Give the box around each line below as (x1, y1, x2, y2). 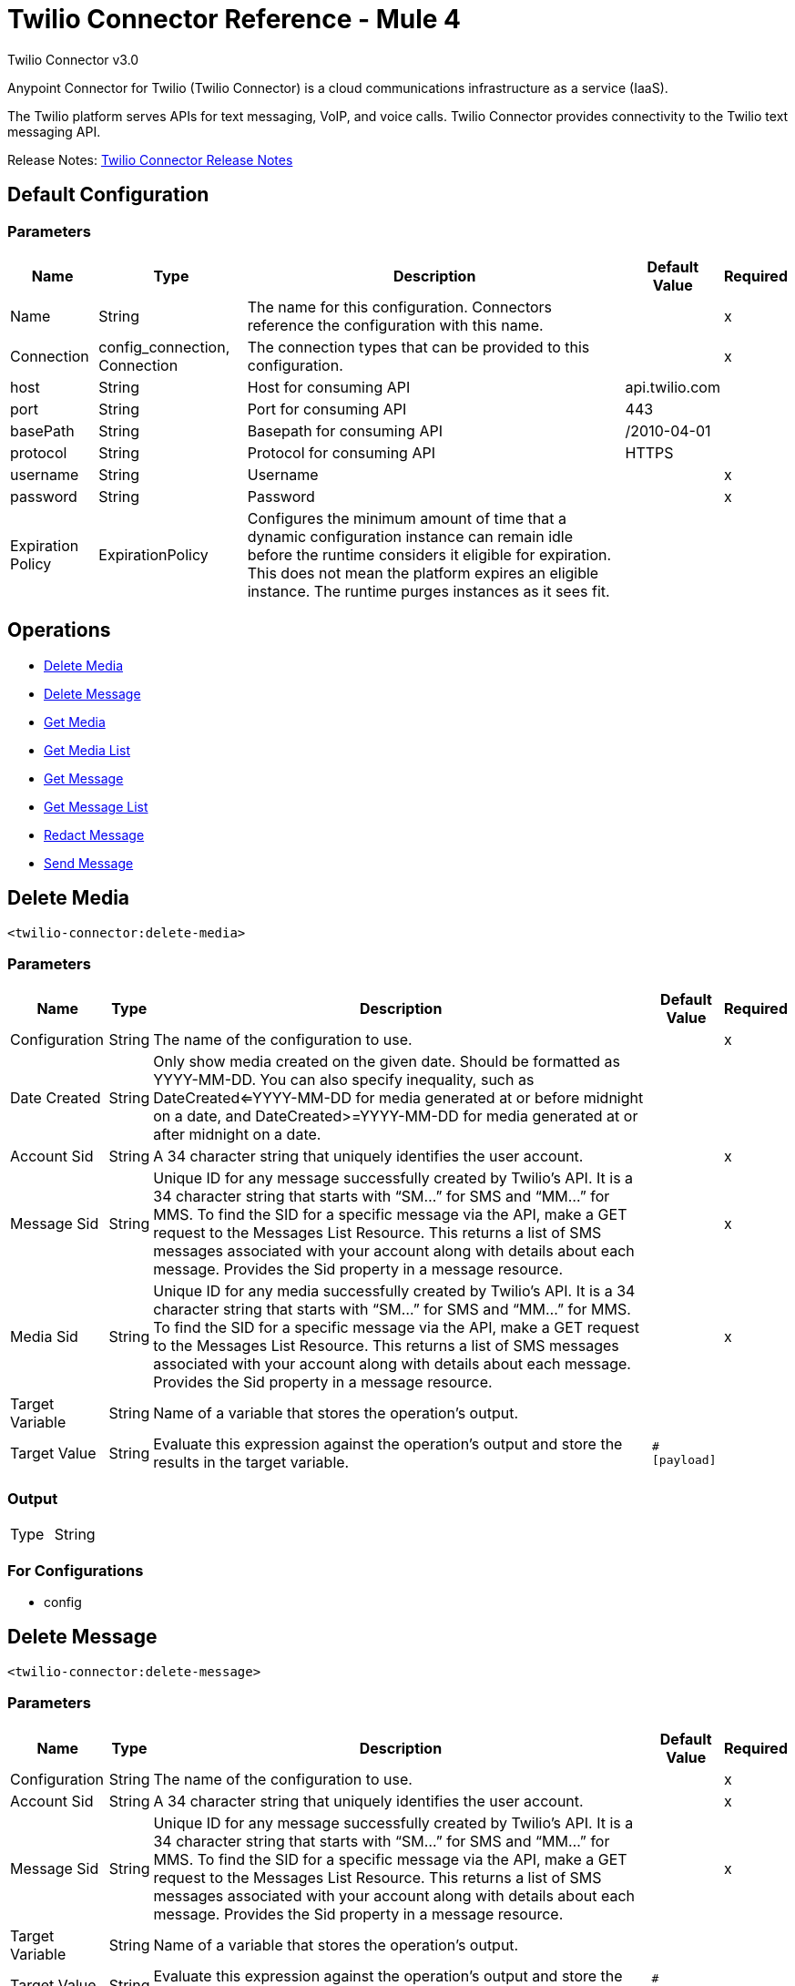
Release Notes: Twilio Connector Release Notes (7, 151, 293, 168)
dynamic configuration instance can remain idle (247, 527, 574, 546)
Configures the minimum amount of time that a (247, 508, 566, 527)
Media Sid (10, 1327, 78, 1346)
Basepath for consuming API (247, 421, 443, 440)
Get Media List (44, 742, 130, 758)
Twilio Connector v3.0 (7, 51, 139, 67)
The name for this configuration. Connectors (247, 297, 553, 316)
